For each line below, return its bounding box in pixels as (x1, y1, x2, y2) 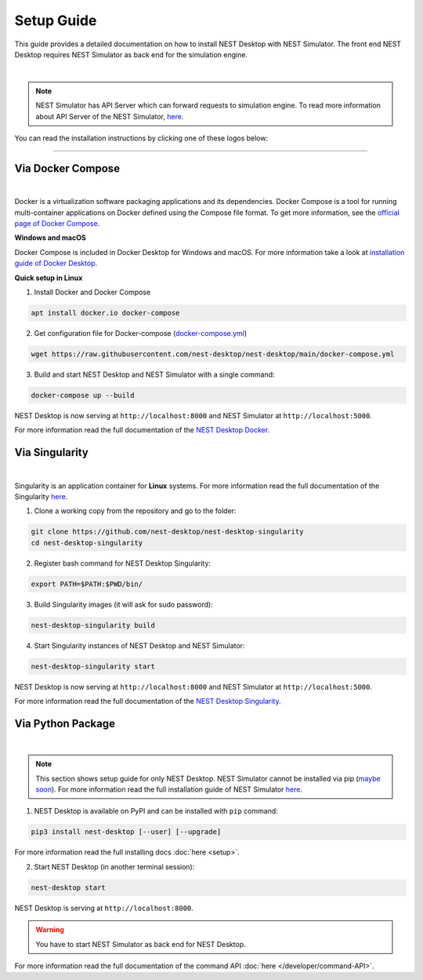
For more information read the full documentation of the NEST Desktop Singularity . (14, 696, 281, 705)
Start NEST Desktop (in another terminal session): (34, 862, 195, 871)
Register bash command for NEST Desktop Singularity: (34, 558, 211, 568)
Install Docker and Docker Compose (34, 287, 151, 297)
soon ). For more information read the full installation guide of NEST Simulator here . (35, 785, 303, 794)
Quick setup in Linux (14, 273, 83, 282)
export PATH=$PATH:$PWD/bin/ (31, 579, 143, 588)
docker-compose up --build (31, 391, 135, 399)
